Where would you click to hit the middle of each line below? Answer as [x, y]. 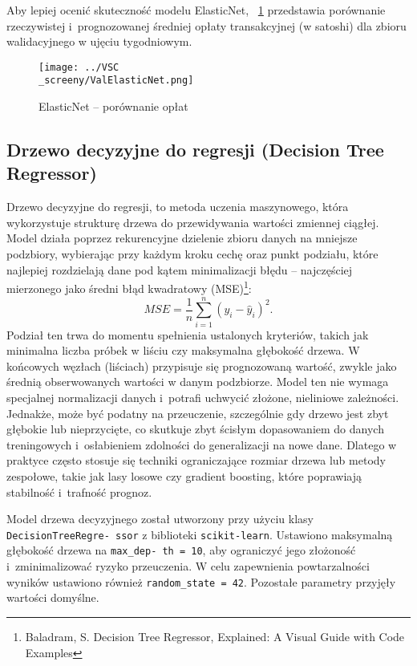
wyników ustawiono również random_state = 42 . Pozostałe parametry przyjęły [201, 581]
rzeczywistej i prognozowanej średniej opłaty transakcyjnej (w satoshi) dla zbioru [206, 25]
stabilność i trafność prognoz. [79, 491]
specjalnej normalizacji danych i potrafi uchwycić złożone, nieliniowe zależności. [203, 397]
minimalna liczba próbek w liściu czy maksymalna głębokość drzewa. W [183, 350]
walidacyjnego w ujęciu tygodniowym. [99, 41]
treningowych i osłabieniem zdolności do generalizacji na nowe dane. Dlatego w [202, 444]
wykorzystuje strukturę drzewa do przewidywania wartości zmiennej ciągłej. [193, 222]
